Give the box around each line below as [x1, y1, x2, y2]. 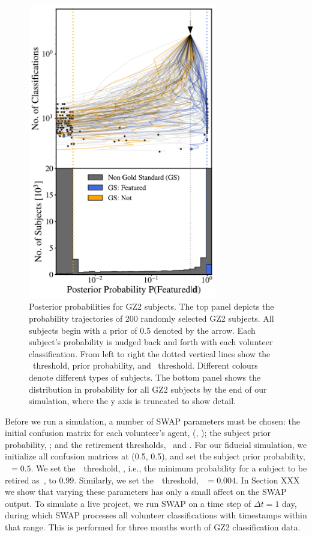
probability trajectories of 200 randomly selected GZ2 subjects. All [29, 311, 274, 324]
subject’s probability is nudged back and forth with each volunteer [29, 336, 273, 348]
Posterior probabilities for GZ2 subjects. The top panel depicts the [29, 300, 274, 313]
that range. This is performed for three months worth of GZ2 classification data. [5, 521, 301, 533]
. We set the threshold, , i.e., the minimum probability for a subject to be [31, 462, 307, 474]
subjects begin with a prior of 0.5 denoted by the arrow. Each [29, 324, 256, 336]
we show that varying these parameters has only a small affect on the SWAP [5, 485, 287, 498]
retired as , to [5, 473, 56, 486]
